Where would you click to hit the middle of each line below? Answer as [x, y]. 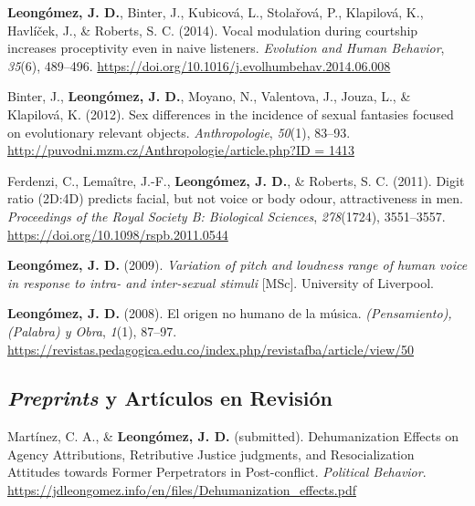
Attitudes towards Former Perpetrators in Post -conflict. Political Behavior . [217, 472]
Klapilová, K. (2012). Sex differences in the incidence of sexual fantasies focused [231, 114]
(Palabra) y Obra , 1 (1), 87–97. [92, 330]
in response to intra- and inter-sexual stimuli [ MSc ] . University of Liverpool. [221, 282]
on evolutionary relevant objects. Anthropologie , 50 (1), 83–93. [179, 132]
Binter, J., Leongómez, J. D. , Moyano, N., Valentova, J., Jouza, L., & [209, 96]
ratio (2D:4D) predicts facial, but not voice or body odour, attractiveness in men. [236, 198]
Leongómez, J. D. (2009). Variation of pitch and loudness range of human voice [237, 265]
